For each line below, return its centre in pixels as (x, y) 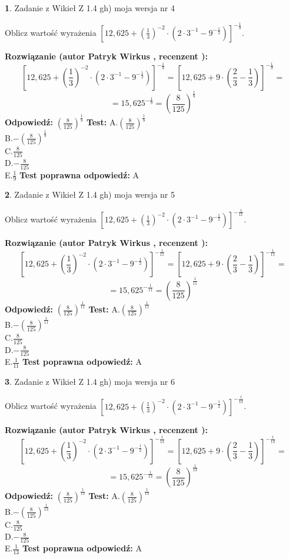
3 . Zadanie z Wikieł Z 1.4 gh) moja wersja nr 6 (90, 381)
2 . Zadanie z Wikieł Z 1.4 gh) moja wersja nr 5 (90, 194)
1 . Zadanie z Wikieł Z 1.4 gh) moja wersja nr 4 (90, 8)
